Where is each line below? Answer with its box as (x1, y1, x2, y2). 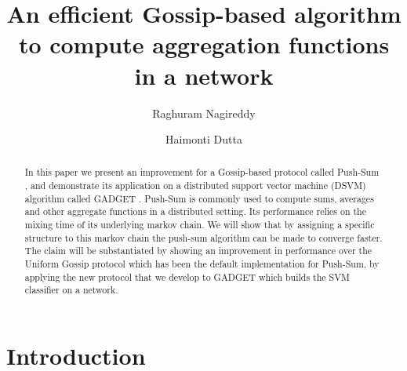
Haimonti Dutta (165, 131, 242, 147)
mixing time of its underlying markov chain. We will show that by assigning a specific (24, 218, 375, 231)
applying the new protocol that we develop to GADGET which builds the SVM (24, 270, 350, 283)
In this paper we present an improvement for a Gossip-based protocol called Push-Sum (24, 165, 380, 179)
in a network (134, 59, 274, 91)
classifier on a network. (24, 283, 118, 296)
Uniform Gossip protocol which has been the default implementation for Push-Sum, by (24, 257, 380, 271)
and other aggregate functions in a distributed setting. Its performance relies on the (24, 205, 367, 218)
